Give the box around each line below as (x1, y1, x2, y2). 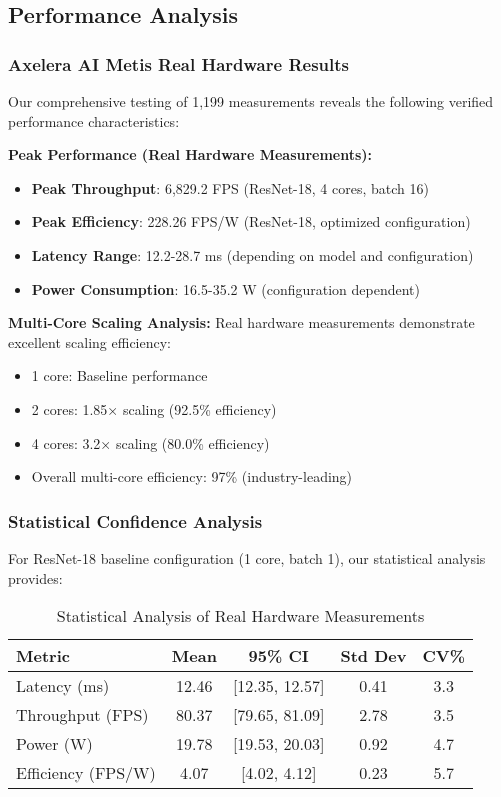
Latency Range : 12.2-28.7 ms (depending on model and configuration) (31, 244, 474, 265)
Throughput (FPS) (16, 703, 149, 727)
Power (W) (16, 732, 93, 756)
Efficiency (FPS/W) (16, 761, 156, 785)
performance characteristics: (8, 110, 180, 131)
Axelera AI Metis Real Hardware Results (8, 51, 349, 76)
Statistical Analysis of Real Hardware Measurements (56, 604, 425, 628)
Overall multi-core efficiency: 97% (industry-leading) (31, 466, 353, 487)
